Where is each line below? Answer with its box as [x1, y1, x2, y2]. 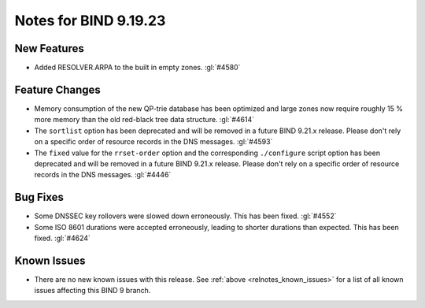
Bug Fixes [14, 191, 65, 204]
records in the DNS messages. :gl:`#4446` [34, 170, 172, 180]
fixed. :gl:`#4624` [34, 233, 91, 243]
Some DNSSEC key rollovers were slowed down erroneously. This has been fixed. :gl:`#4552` [34, 211, 337, 221]
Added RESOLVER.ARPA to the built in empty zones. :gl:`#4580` [34, 63, 241, 72]
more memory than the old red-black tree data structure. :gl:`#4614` [34, 115, 255, 124]
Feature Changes [14, 83, 102, 96]
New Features [14, 42, 84, 55]
